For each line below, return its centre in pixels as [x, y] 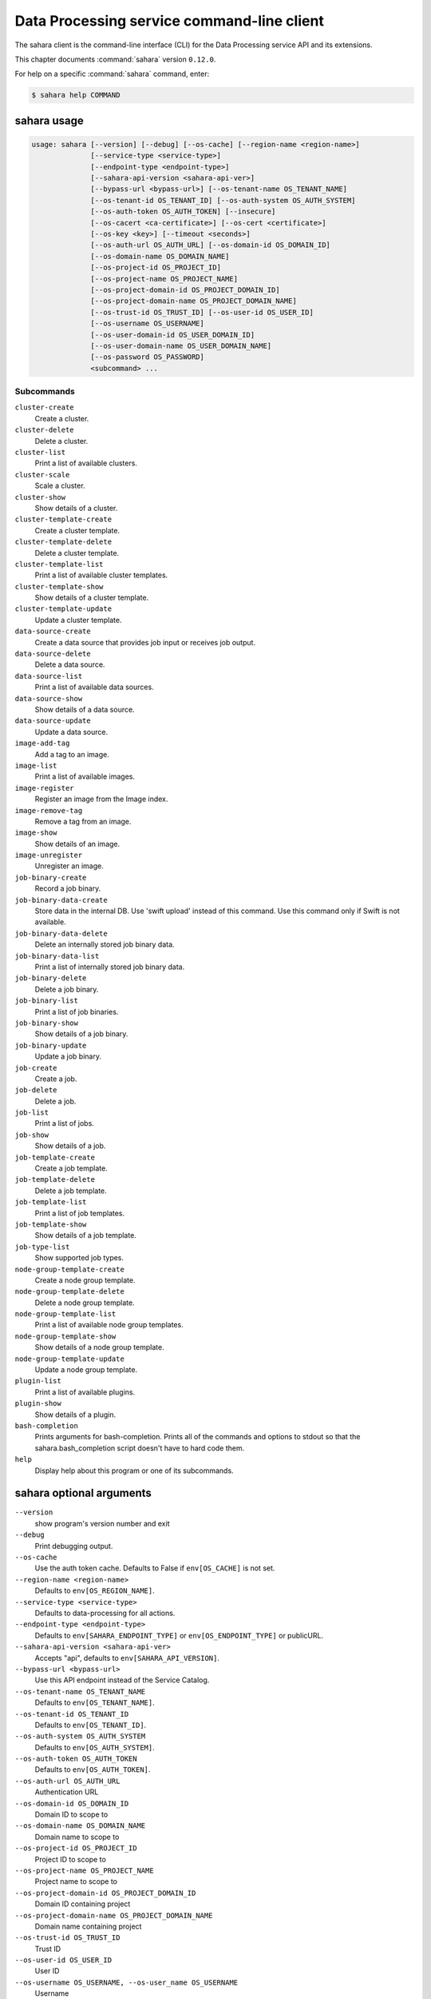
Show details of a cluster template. [92, 598]
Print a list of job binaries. [77, 1011]
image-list [36, 765]
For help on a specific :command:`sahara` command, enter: [112, 74]
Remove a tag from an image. [83, 821]
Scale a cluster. [60, 486]
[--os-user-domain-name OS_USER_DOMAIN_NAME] [181, 345]
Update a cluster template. [78, 620]
